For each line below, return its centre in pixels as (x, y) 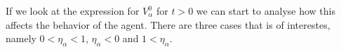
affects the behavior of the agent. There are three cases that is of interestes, (168, 24)
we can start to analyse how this (266, 11)
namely (21, 38)
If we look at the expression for (73, 11)
